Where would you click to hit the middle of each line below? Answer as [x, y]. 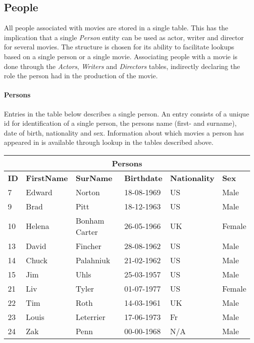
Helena [38, 226]
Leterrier [90, 317]
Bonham [90, 220]
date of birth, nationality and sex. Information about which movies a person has [124, 132]
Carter [87, 231]
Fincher [88, 246]
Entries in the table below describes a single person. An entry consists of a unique [127, 113]
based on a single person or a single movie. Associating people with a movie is [121, 56]
